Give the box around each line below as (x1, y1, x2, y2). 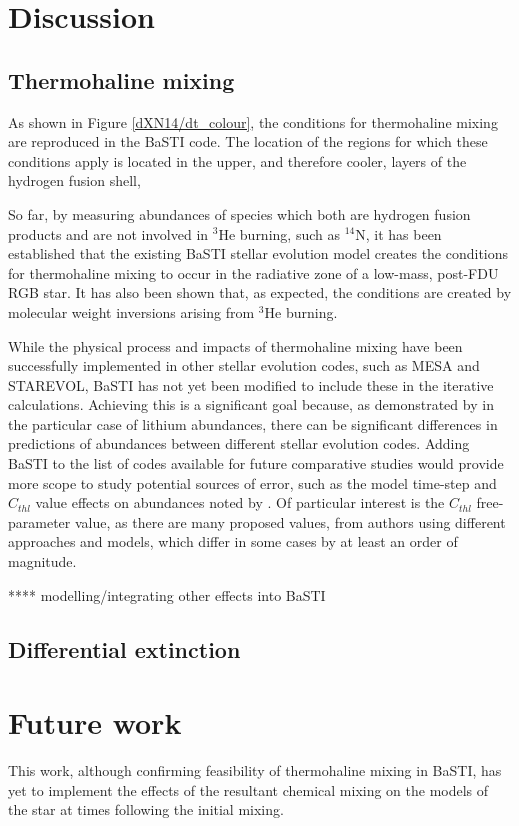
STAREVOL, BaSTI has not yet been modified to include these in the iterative (8, 374, 494, 395)
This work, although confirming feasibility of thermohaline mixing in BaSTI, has (8, 760, 502, 781)
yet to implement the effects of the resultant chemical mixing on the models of (8, 779, 489, 800)
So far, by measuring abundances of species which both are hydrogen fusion (8, 203, 471, 224)
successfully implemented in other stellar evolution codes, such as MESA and (8, 355, 480, 376)
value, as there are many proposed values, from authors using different (74, 511, 506, 532)
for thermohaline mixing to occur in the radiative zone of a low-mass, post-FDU (8, 262, 499, 283)
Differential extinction (8, 633, 241, 664)
